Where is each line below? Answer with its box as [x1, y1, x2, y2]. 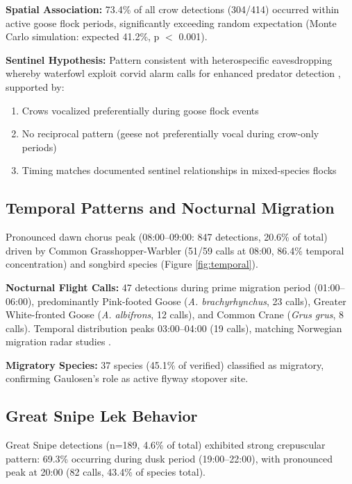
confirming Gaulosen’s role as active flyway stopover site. [6, 371, 249, 386]
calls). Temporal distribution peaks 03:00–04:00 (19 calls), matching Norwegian [6, 320, 342, 335]
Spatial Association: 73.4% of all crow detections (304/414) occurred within [6, 2, 340, 16]
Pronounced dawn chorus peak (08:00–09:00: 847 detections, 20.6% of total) [6, 230, 328, 244]
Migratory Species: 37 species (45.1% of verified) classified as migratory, [6, 357, 324, 372]
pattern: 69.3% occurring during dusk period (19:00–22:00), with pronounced [6, 451, 333, 465]
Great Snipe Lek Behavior [6, 405, 198, 426]
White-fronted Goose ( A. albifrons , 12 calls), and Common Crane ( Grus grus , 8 [6, 307, 344, 322]
